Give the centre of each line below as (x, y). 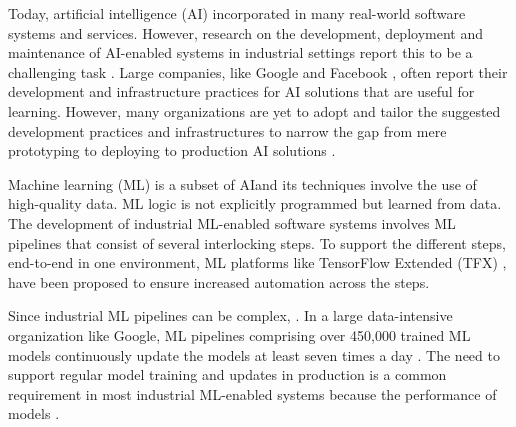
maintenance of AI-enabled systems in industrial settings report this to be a (240, 52)
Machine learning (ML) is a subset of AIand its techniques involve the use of (242, 183)
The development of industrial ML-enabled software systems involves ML (232, 222)
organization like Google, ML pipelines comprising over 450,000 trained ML (239, 334)
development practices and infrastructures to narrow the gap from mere (227, 130)
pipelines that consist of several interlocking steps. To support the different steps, (257, 242)
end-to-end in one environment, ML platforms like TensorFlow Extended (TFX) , (257, 262)
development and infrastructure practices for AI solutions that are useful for (241, 91)
